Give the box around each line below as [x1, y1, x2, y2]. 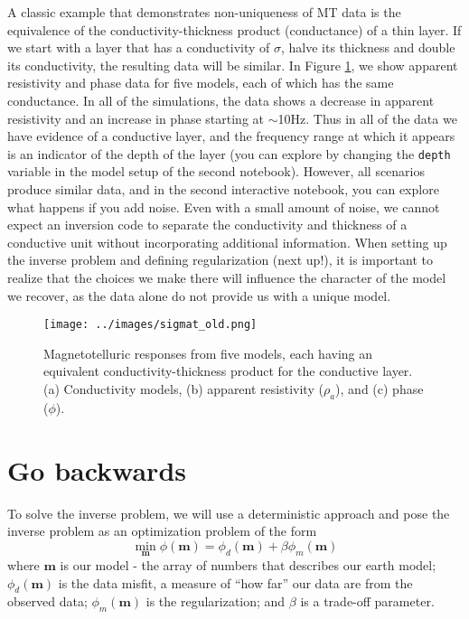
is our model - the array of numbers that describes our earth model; [60, 555, 436, 574]
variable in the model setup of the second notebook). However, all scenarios [7, 162, 426, 181]
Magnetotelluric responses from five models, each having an [43, 343, 373, 362]
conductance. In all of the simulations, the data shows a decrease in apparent [7, 90, 435, 109]
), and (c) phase [335, 380, 424, 398]
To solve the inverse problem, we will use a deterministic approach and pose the [7, 503, 450, 522]
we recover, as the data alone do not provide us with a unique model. [7, 286, 391, 305]
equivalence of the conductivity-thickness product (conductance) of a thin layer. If [7, 20, 462, 39]
